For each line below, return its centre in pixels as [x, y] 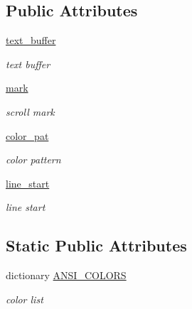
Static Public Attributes [96, 245]
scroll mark [30, 111]
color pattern [33, 159]
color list [25, 299]
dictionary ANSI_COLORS [66, 275]
